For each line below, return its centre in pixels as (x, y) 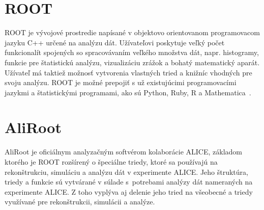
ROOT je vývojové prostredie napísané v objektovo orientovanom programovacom (132, 32)
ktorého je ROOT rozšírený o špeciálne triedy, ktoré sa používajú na (111, 162)
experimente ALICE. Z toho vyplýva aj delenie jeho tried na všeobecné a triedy (129, 191)
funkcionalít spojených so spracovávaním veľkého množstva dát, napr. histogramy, (132, 52)
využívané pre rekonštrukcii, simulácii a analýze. (80, 202)
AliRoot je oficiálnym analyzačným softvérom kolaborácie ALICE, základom (124, 152)
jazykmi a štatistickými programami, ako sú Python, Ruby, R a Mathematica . (128, 92)
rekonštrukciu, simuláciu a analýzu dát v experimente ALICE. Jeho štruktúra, (126, 172)
